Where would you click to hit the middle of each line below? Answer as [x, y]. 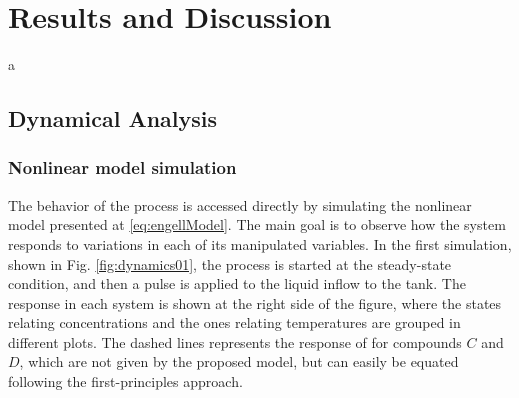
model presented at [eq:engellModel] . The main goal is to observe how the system [257, 224]
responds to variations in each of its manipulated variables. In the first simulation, [260, 243]
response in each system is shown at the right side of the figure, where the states [255, 302]
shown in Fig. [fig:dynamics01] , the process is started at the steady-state [230, 263]
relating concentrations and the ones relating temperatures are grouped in [234, 322]
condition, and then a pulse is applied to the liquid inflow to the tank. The [237, 283]
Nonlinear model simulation [122, 167]
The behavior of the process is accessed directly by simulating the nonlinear [240, 204]
